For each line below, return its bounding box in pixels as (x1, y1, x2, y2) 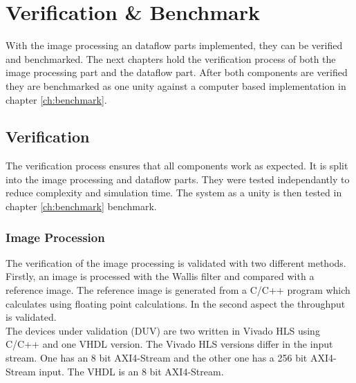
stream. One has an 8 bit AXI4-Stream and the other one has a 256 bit (6, 351, 308, 365)
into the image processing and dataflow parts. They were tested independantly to (6, 171, 350, 186)
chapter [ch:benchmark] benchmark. (6, 199, 157, 214)
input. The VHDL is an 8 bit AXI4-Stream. (39, 364, 224, 378)
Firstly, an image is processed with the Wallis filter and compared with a (6, 269, 315, 283)
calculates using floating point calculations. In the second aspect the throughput (6, 296, 346, 310)
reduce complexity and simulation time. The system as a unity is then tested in (6, 185, 342, 200)
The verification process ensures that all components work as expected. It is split (6, 158, 348, 173)
